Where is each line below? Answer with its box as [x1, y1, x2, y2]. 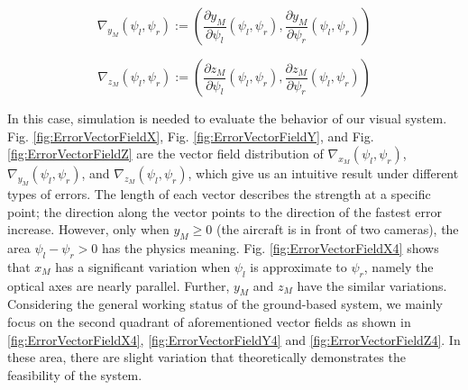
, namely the [363, 257, 434, 276]
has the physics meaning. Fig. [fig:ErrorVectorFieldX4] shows [101, 238, 439, 257]
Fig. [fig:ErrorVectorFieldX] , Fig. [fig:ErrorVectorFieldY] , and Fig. [7, 126, 374, 145]
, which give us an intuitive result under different [188, 164, 459, 183]
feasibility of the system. [7, 365, 142, 384]
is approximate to [250, 257, 347, 276]
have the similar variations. [297, 276, 447, 295]
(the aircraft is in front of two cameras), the [216, 220, 459, 239]
